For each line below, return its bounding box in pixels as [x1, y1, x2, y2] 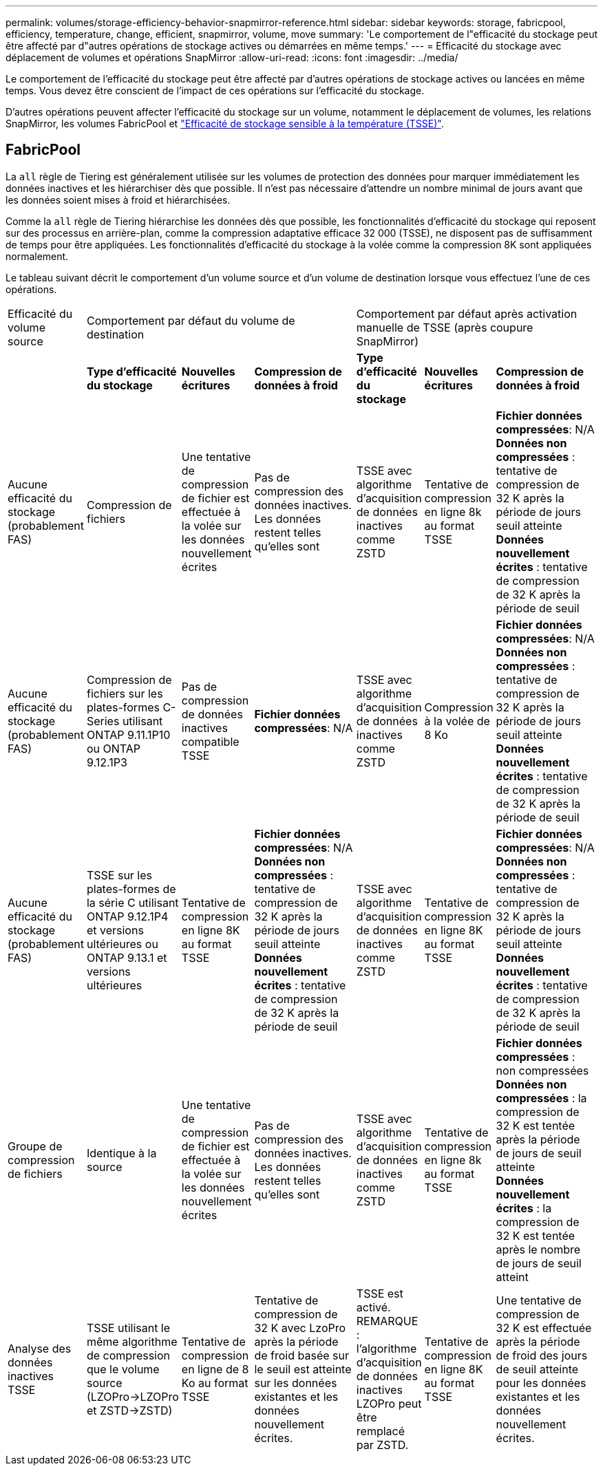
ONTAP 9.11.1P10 [86, 727, 171, 742]
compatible [181, 734, 240, 749]
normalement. [6, 250, 69, 262]
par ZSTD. [356, 1437, 409, 1452]
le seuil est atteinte [254, 1362, 352, 1376]
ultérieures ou [86, 936, 158, 951]
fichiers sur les [86, 686, 163, 700]
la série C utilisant [86, 895, 179, 910]
